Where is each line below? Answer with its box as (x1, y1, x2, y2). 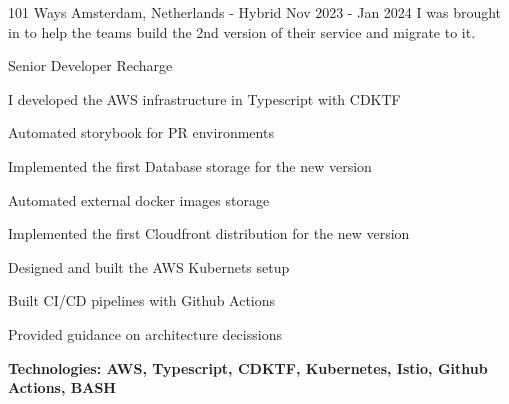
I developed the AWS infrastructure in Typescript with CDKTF (8, 88, 401, 109)
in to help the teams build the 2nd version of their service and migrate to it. (8, 21, 476, 42)
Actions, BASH (8, 377, 116, 398)
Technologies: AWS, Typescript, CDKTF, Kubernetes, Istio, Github (8, 357, 488, 378)
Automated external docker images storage (8, 189, 270, 210)
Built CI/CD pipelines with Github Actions (8, 290, 276, 311)
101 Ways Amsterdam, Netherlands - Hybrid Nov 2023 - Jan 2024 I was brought (8, 2, 502, 22)
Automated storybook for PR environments (8, 122, 274, 143)
